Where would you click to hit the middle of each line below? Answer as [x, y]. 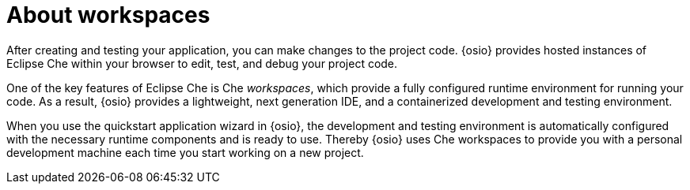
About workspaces [108, 15]
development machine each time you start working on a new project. [185, 152]
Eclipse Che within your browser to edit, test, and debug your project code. [202, 63]
